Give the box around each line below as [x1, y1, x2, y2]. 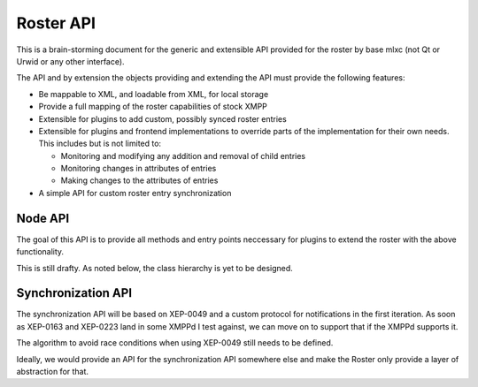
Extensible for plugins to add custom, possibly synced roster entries [38, 113, 287, 124]
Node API [16, 210, 70, 225]
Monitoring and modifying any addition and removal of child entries [60, 150, 305, 161]
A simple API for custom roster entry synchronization [38, 187, 232, 198]
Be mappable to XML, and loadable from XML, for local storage [38, 88, 269, 99]
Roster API [16, 13, 96, 33]
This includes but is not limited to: [38, 138, 162, 149]
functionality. [16, 247, 65, 257]
